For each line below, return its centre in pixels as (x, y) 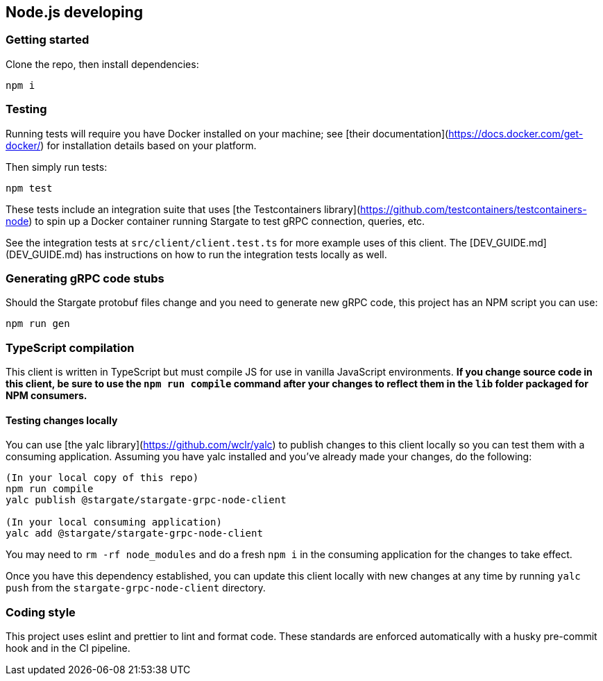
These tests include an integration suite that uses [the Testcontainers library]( (183, 209)
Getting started (48, 40)
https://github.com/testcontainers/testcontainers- (474, 209)
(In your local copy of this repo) (102, 478)
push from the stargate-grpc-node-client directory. (136, 588)
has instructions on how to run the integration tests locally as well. (236, 254)
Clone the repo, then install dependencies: (102, 64)
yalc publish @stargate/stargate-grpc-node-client (146, 500)
